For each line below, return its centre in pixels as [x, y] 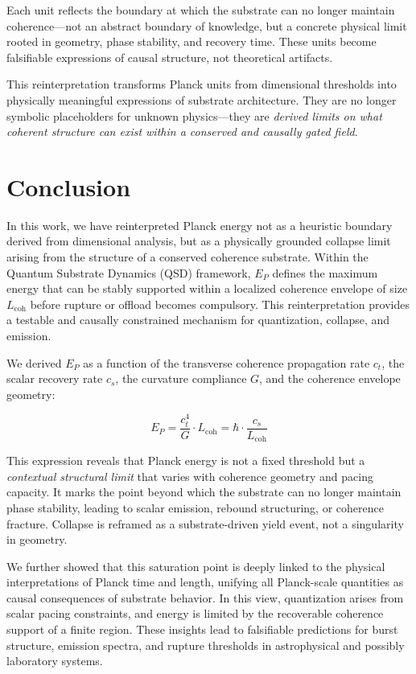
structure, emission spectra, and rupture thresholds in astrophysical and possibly [206, 645]
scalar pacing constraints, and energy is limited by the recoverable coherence [195, 613]
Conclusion [69, 186]
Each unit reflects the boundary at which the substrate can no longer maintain [201, 10]
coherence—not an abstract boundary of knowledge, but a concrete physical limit [207, 25]
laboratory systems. [55, 661]
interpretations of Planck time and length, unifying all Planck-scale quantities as [205, 582]
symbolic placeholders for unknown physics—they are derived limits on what [194, 115]
